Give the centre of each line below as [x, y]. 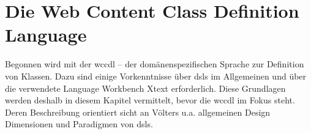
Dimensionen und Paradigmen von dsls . [79, 124]
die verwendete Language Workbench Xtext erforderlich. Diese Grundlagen [145, 88]
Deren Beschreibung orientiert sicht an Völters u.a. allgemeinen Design [138, 112]
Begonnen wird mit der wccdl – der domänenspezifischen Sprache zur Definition [155, 64]
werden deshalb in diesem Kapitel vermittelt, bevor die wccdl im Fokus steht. [150, 100]
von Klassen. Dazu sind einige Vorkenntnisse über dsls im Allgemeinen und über [156, 76]
